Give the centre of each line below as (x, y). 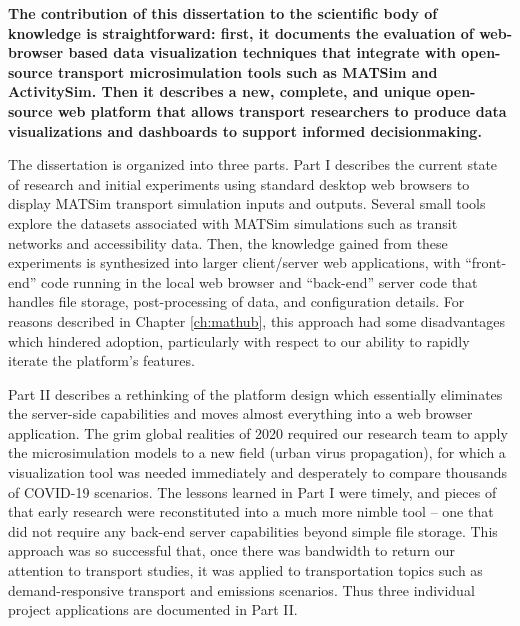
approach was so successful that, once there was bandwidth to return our (232, 550)
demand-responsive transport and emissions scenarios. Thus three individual (241, 589)
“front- (486, 262)
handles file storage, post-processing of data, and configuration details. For (236, 301)
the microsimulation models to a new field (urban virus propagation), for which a (257, 452)
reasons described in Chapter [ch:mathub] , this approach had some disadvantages (256, 320)
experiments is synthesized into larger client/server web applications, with (234, 262)
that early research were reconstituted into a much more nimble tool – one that (251, 511)
